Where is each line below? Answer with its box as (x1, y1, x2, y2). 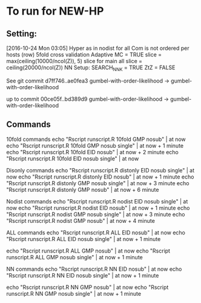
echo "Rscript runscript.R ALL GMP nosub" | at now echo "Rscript (6, 247, 171, 254)
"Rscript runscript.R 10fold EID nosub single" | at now (6, 155, 139, 162)
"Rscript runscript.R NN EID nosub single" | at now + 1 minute (6, 271, 159, 279)
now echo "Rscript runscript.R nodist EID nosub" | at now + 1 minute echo (6, 204, 190, 211)
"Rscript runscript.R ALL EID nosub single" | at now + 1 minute (6, 235, 161, 242)
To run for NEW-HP (6, 4, 104, 18)
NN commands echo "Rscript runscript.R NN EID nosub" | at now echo (6, 265, 182, 273)
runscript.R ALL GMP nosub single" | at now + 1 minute (6, 253, 143, 260)
